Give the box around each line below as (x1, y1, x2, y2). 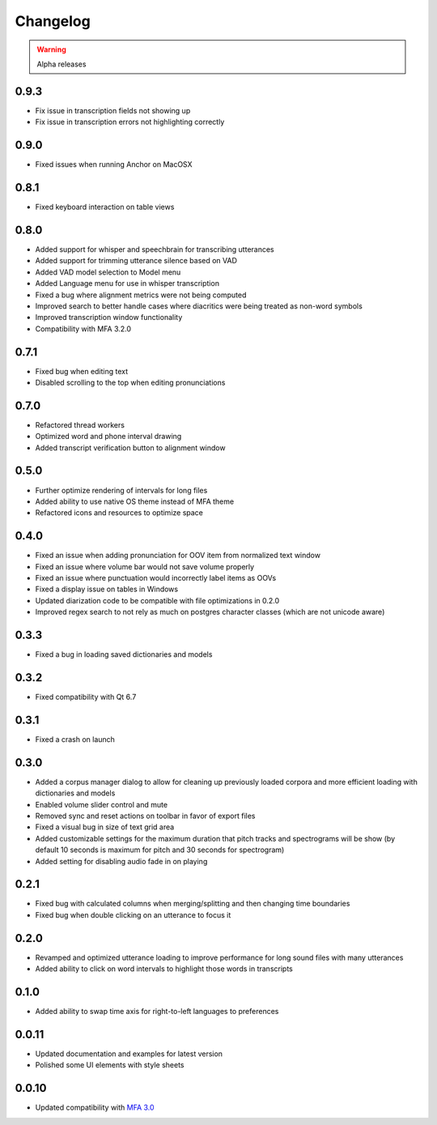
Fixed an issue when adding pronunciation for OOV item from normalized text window (35, 551, 321, 560)
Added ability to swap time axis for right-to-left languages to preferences (35, 1007, 279, 1016)
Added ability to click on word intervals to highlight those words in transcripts (35, 964, 293, 974)
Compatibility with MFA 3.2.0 (35, 324, 132, 334)
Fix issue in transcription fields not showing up (35, 105, 191, 115)
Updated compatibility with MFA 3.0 (35, 1102, 155, 1113)
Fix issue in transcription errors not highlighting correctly (35, 117, 225, 127)
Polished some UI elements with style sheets (35, 1060, 185, 1070)
